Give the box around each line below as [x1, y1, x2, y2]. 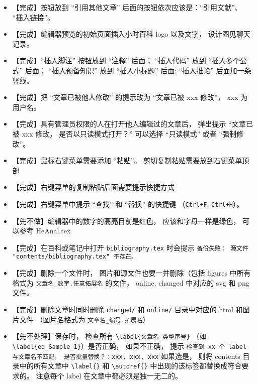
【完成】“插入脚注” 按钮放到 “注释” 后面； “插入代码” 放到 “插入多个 [12, 55, 240, 66]
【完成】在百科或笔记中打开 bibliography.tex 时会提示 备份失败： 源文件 [12, 242, 248, 252]
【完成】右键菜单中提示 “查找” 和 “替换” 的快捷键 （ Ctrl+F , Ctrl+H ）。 [12, 198, 244, 209]
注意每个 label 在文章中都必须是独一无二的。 [36, 370, 182, 380]
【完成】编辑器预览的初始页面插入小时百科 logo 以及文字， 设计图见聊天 [12, 29, 250, 39]
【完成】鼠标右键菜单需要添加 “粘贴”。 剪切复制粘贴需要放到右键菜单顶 [12, 155, 249, 166]
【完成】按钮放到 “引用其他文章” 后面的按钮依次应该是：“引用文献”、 [12, 2, 242, 12]
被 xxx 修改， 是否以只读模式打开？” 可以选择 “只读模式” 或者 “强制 [12, 128, 237, 139]
